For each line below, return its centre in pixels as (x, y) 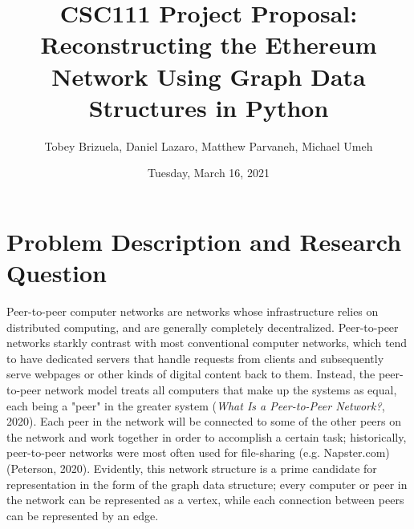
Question (57, 273)
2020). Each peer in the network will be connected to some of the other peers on (204, 421)
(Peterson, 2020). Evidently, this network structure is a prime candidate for (192, 468)
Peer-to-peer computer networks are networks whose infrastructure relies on (193, 311)
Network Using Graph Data (209, 76)
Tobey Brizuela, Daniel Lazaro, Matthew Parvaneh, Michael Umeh (209, 145)
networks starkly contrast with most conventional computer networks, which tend (207, 343)
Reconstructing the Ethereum (209, 44)
